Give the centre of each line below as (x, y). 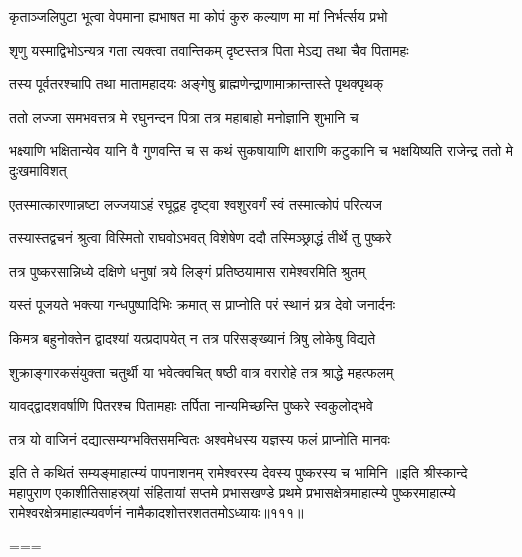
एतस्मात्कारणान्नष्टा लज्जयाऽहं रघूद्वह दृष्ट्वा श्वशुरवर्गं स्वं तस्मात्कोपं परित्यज (195, 203)
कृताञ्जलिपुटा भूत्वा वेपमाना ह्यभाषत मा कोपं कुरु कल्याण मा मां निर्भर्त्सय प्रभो (198, 16)
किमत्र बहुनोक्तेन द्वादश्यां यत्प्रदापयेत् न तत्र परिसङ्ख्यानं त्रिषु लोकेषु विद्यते (192, 337)
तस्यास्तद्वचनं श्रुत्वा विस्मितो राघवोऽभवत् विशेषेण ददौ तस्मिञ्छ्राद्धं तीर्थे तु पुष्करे (200, 237)
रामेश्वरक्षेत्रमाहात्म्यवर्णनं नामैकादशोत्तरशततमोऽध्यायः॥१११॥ (156, 511)
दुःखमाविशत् (38, 169)
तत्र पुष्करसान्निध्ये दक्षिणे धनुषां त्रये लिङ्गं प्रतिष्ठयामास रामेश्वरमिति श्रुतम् (187, 270)
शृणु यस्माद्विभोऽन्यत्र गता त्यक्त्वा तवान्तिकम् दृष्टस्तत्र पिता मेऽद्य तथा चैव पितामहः (209, 49)
